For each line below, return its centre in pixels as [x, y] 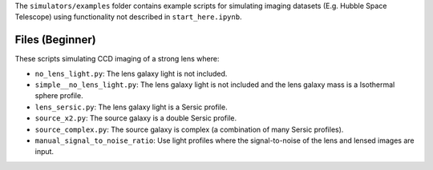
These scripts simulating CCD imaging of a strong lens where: [117, 59]
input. [45, 152]
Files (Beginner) [55, 40]
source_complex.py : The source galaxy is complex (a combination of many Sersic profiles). [189, 129]
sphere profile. [59, 96]
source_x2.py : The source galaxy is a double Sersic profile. [136, 118]
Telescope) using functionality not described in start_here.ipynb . [128, 17]
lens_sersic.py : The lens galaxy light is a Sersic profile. [131, 107]
